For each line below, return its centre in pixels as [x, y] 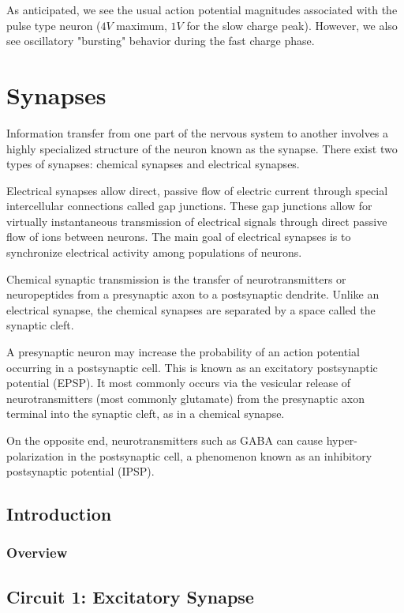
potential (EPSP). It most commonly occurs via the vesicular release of [179, 383]
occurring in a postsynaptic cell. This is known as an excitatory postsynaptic [192, 367]
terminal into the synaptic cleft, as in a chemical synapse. [146, 414]
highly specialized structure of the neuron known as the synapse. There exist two [202, 148]
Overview [37, 553]
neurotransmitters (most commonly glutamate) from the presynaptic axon [185, 398]
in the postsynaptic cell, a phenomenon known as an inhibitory [220, 455]
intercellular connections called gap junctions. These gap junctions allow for [189, 206]
